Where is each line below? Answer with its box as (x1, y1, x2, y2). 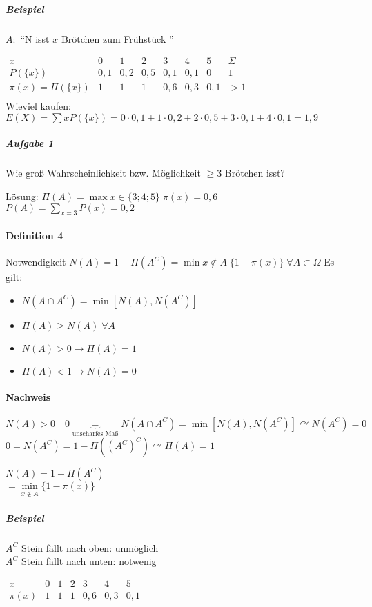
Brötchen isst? (224, 166, 285, 180)
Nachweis (6, 390, 51, 404)
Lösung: (6, 189, 39, 203)
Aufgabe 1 (6, 136, 54, 150)
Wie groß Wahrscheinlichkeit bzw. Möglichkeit (6, 166, 201, 180)
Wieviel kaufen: (6, 99, 71, 113)
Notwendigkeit (6, 255, 66, 269)
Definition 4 (6, 228, 63, 243)
